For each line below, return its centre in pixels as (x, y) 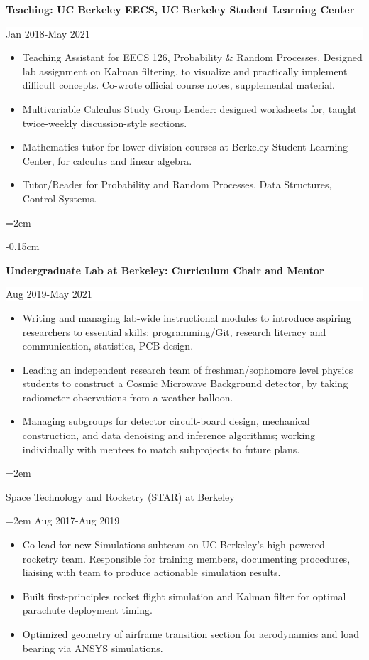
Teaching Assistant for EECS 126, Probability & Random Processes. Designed (192, 57)
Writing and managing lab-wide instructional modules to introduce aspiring (187, 317)
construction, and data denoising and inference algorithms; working (169, 435)
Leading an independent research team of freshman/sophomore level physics (188, 369)
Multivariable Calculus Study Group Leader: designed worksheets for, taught (189, 108)
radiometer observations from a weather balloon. (128, 397)
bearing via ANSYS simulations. (93, 648)
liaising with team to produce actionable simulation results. (152, 572)
